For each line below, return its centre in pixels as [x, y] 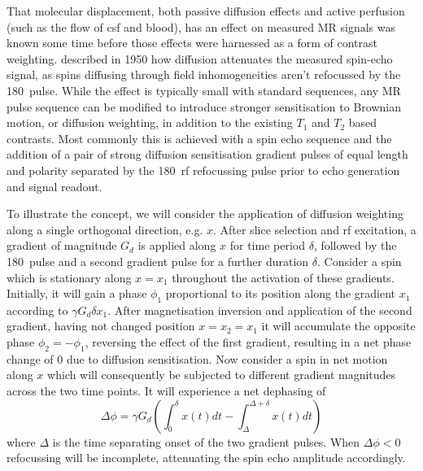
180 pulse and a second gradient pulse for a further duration [158, 261]
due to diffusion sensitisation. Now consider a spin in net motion [227, 358]
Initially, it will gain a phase [77, 293]
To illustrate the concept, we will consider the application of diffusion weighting [205, 214]
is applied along [177, 245]
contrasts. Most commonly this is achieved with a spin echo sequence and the [199, 138]
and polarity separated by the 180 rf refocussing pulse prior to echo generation [203, 170]
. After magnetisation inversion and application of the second [260, 310]
